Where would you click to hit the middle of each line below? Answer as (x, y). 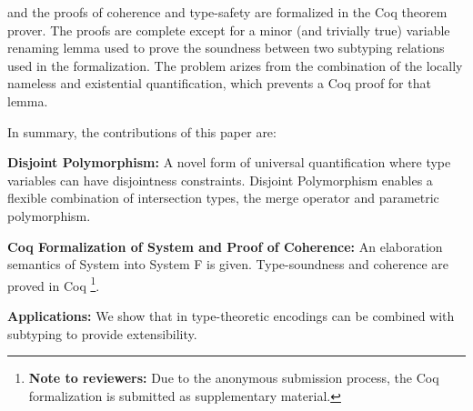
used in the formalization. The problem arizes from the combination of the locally (235, 65)
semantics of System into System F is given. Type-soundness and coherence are (228, 264)
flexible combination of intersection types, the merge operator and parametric (223, 198)
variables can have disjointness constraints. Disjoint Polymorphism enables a (220, 180)
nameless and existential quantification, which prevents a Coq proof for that (219, 83)
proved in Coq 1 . (54, 284)
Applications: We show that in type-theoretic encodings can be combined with (231, 315)
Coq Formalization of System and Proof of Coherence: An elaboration (225, 246)
